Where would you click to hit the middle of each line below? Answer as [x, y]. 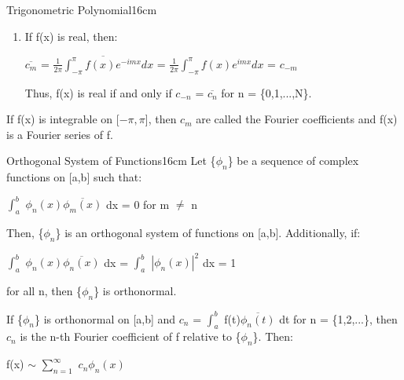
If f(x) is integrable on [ [63, 119]
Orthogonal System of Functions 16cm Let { [111, 161]
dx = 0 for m [138, 204]
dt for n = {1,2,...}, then [338, 318]
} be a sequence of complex [293, 161]
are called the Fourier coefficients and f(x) [297, 119]
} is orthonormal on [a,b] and [105, 318]
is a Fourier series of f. [60, 134]
